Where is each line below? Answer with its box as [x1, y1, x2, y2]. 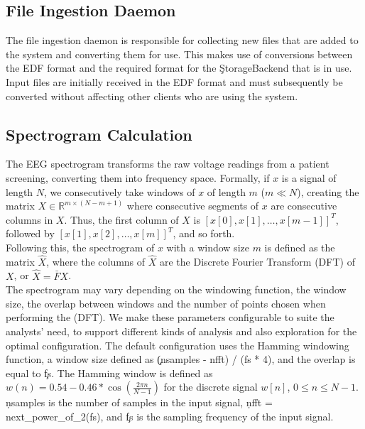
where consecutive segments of [126, 198, 259, 213]
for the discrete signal [163, 379, 258, 394]
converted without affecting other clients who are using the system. [6, 88, 298, 103]
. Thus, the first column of [64, 212, 179, 227]
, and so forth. [173, 226, 235, 241]
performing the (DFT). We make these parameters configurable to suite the [6, 310, 334, 325]
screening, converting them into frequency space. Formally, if [6, 170, 270, 185]
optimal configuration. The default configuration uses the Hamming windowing [6, 337, 349, 352]
